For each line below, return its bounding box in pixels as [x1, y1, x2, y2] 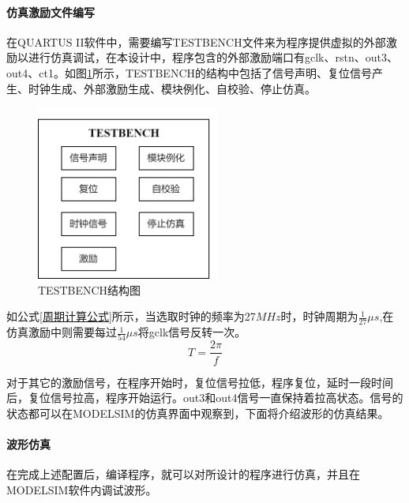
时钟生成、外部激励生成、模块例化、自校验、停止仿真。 [28, 80, 316, 96]
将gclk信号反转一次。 [137, 324, 246, 340]
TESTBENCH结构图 [38, 281, 141, 298]
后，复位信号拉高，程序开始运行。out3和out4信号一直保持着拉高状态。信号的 [6, 389, 403, 406]
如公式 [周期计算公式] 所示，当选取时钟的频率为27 [6, 308, 256, 325]
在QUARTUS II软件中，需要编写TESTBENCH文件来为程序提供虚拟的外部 [6, 33, 386, 50]
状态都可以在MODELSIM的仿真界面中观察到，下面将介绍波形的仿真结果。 [6, 404, 389, 421]
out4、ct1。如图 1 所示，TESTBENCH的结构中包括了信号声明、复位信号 [6, 64, 372, 81]
